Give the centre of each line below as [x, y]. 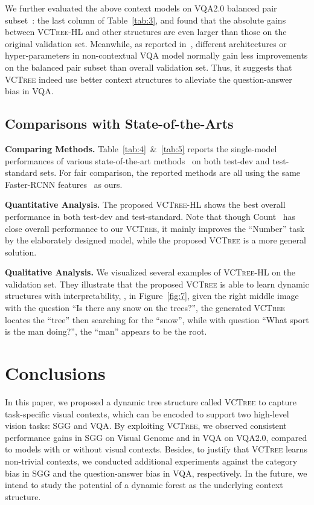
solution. [21, 252]
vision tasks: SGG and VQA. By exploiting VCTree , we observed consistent [146, 426]
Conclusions [55, 373]
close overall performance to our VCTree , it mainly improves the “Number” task [155, 228]
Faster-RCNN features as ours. [64, 184]
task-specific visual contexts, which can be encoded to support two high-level [147, 413]
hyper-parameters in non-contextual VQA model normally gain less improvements [156, 55]
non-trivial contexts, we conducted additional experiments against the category [151, 461]
